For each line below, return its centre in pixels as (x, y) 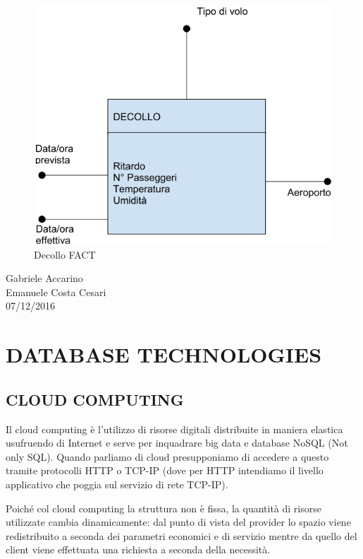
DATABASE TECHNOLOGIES (164, 354)
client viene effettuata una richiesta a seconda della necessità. (138, 549)
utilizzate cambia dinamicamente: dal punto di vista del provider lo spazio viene (178, 522)
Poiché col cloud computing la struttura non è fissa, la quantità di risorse (164, 508)
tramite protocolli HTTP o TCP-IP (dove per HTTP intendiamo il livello (165, 470)
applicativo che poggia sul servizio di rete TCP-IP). (117, 484)
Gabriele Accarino (44, 278)
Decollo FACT (65, 254)
